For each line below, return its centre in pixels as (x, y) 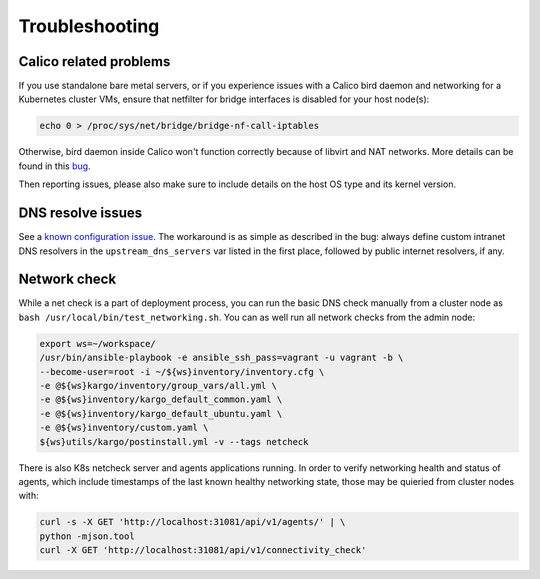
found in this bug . (54, 166)
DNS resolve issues (80, 213)
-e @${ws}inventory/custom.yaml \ (124, 428)
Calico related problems (94, 61)
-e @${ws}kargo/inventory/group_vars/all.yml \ (158, 385)
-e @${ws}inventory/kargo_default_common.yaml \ (161, 399)
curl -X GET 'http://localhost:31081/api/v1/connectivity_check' (203, 550)
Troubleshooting (89, 26)
